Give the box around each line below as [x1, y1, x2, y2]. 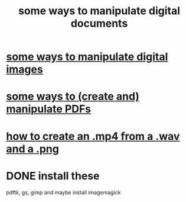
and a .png [6, 142, 59, 155]
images [6, 63, 43, 76]
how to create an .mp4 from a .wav [6, 129, 180, 143]
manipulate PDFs [6, 102, 92, 116]
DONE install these [6, 169, 100, 182]
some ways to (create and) [6, 90, 140, 103]
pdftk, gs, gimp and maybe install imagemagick [6, 188, 121, 196]
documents [70, 17, 128, 30]
